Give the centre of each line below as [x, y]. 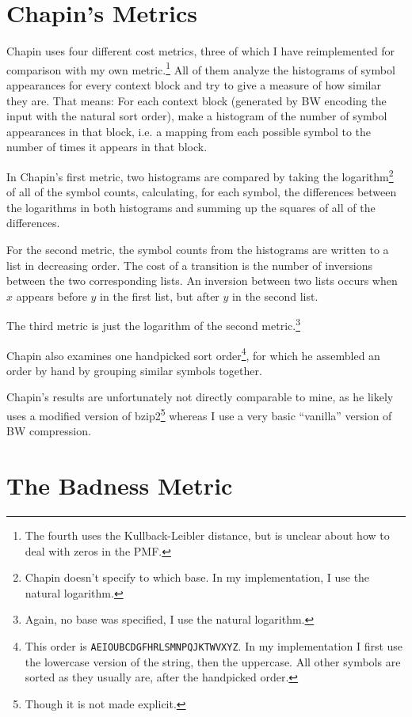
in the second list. [275, 296]
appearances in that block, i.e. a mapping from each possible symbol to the [189, 131]
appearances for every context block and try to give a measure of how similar [194, 84]
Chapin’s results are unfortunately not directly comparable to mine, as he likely [200, 397]
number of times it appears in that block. [107, 147]
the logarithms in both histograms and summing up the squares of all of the [191, 207]
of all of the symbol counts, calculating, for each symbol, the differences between [202, 192]
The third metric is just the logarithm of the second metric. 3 [153, 324]
